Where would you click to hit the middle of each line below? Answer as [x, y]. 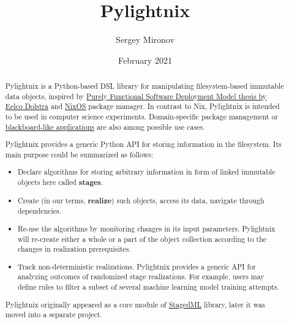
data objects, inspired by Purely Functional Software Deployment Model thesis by [136, 96]
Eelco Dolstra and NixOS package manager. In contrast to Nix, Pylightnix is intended [142, 106]
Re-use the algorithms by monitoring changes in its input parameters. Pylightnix [147, 228]
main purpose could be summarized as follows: [79, 154]
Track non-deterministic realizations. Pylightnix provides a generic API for [137, 266]
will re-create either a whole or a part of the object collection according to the [142, 239]
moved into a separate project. [54, 315]
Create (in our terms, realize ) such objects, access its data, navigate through [141, 200]
